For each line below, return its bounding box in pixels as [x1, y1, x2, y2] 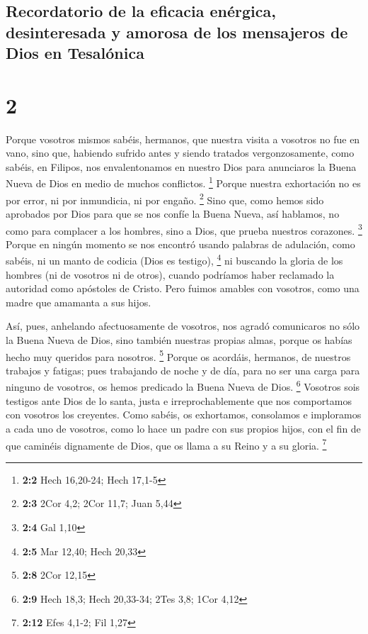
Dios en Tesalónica [6, 42, 144, 64]
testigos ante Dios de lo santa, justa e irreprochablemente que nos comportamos [6, 393, 352, 408]
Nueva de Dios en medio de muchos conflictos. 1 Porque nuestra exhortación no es [6, 174, 361, 191]
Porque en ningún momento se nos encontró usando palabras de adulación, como [6, 236, 355, 251]
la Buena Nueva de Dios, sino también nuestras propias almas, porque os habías [6, 333, 352, 347]
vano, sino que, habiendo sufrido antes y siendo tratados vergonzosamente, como [6, 145, 355, 160]
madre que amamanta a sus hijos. [6, 294, 151, 309]
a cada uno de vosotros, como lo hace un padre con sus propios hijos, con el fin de [6, 421, 361, 435]
